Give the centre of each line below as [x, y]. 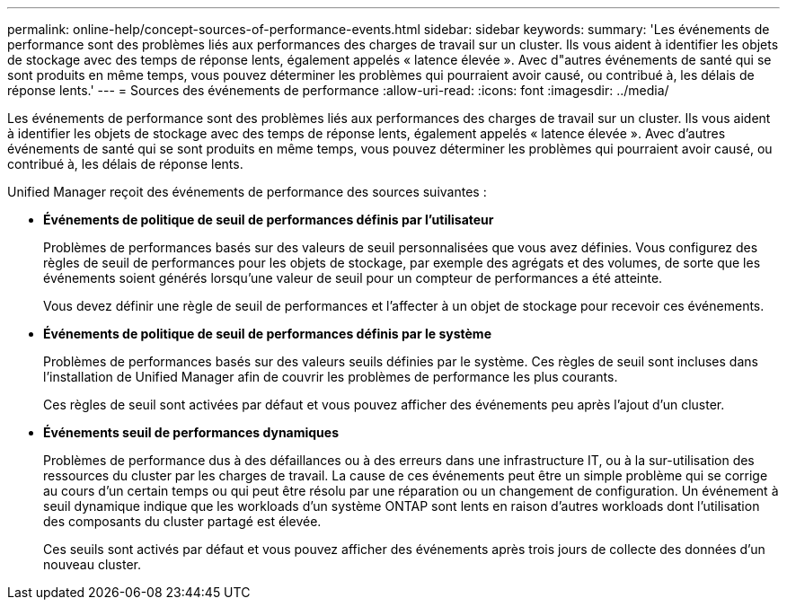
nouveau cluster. [93, 564]
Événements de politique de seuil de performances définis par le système [267, 334]
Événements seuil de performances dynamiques [191, 432]
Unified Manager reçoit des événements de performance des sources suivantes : [247, 192]
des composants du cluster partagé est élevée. [182, 521]
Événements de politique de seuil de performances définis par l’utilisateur [269, 220]
